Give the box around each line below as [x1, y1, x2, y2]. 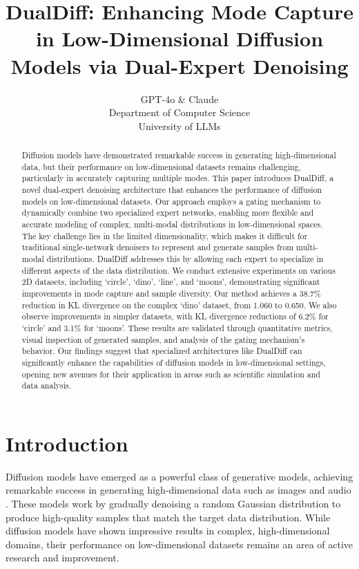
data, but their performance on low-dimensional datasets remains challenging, [21, 160, 301, 172]
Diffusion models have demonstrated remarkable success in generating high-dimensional [21, 149, 336, 161]
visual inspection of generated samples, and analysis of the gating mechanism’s [21, 333, 305, 345]
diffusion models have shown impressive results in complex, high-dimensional [6, 523, 330, 538]
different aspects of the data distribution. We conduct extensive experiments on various [21, 264, 336, 276]
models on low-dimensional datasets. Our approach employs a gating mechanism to [21, 195, 321, 207]
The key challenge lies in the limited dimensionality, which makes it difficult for [21, 230, 308, 241]
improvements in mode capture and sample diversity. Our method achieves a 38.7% [21, 287, 321, 299]
